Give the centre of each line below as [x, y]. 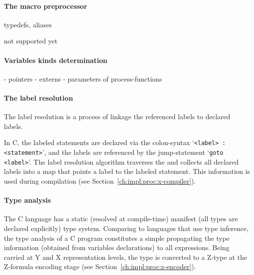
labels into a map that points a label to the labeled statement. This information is [127, 171]
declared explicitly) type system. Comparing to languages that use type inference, [126, 228]
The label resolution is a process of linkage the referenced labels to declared [117, 116]
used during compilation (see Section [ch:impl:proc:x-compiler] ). [100, 180]
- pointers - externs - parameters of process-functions [83, 78]
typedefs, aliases [28, 24]
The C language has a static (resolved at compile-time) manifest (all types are [121, 219]
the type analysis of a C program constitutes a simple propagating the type [117, 238]
